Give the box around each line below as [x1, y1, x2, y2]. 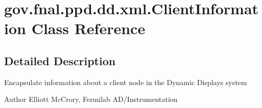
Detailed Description [4, 52, 116, 68]
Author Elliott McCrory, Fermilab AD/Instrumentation [4, 94, 178, 104]
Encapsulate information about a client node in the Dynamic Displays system [4, 76, 247, 87]
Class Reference [31, 18, 146, 39]
